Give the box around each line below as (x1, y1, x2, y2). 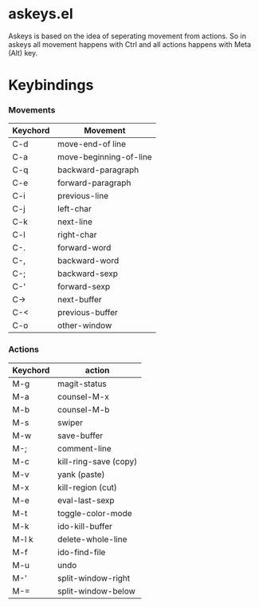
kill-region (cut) (57, 482, 118, 493)
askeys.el (8, 5, 73, 23)
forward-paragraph (57, 177, 131, 188)
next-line (57, 216, 93, 227)
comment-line (57, 443, 112, 454)
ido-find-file (57, 546, 106, 558)
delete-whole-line (57, 534, 128, 545)
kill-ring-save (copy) (57, 455, 138, 467)
